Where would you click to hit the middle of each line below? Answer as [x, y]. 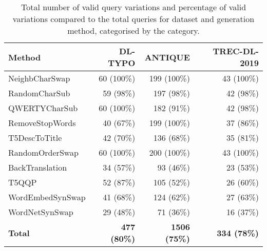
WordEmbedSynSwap [47, 197]
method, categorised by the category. [133, 30]
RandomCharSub [39, 93]
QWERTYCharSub [43, 108]
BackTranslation [38, 167]
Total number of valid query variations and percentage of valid [133, 7]
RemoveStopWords [42, 123]
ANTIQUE [167, 57]
